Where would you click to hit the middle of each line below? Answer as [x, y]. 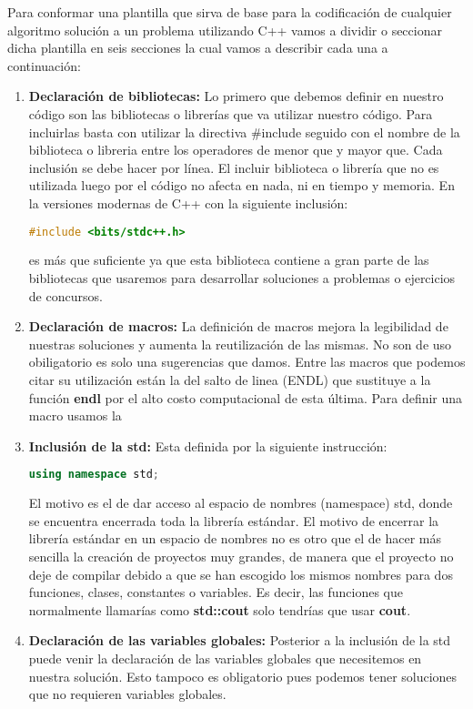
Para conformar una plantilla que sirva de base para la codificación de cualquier [230, 12]
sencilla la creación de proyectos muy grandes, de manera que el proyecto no [241, 556]
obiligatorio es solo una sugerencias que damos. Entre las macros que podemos [247, 362]
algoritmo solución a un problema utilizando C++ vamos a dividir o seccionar [225, 30]
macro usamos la [75, 415]
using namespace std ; [94, 475]
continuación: [44, 65]
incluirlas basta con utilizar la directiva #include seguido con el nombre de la [244, 132]
